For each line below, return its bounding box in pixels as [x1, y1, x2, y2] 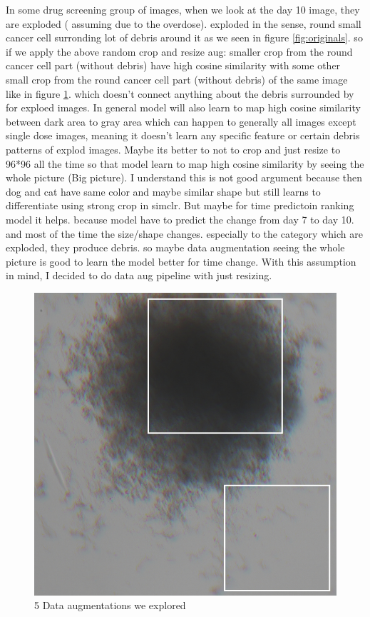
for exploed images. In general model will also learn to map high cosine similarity [6, 100, 361, 115]
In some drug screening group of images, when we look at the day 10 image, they [6, 2, 360, 16]
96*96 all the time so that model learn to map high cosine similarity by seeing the [6, 156, 364, 171]
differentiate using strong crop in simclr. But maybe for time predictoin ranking [6, 198, 354, 213]
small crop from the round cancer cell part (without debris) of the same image [6, 71, 348, 86]
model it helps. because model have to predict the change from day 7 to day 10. [6, 211, 354, 226]
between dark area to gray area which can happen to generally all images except [6, 114, 356, 129]
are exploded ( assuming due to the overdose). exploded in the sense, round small [6, 16, 361, 31]
